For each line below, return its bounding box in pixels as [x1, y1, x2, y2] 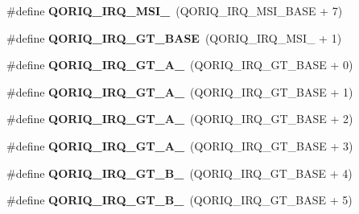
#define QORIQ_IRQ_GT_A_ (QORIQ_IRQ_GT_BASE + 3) [6, 137, 353, 154]
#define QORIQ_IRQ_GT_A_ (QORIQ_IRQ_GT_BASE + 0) [6, 56, 353, 73]
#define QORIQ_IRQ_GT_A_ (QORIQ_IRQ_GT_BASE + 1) [6, 83, 353, 100]
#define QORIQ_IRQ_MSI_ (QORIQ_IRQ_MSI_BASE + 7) [6, 2, 343, 19]
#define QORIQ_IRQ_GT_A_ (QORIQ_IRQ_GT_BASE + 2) [6, 110, 353, 127]
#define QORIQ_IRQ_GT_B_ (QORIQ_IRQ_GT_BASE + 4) [6, 164, 353, 181]
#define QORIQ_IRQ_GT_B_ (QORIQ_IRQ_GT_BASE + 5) [6, 191, 353, 208]
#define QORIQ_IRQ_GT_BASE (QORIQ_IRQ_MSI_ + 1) [6, 29, 342, 46]
